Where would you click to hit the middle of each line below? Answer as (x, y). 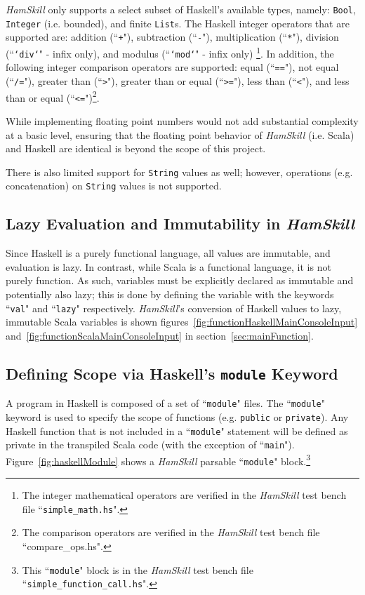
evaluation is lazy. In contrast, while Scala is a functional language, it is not (168, 266)
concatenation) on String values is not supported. (114, 186)
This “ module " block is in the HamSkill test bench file (138, 569)
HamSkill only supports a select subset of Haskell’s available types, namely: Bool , (181, 9)
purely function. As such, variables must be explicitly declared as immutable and (180, 280)
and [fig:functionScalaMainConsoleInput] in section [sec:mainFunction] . (160, 335)
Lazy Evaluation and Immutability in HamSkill (180, 223)
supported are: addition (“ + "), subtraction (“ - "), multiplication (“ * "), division (172, 37)
